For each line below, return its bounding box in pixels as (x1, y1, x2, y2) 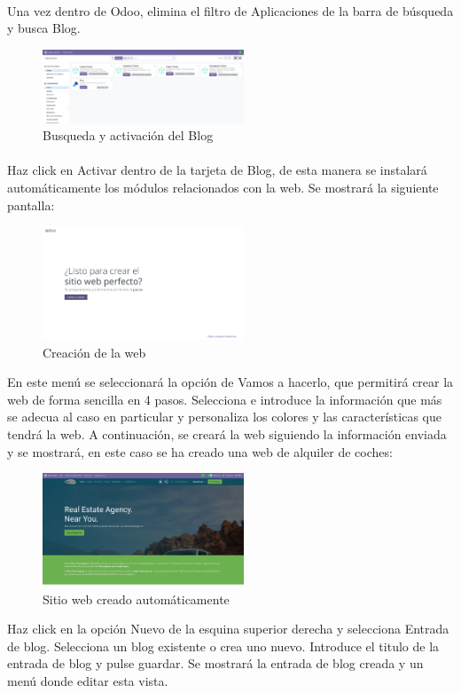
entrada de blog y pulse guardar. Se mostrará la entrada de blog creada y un (7, 654, 424, 673)
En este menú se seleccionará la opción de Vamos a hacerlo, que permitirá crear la (7, 373, 454, 391)
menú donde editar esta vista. (7, 672, 168, 690)
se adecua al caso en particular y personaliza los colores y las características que (7, 407, 441, 426)
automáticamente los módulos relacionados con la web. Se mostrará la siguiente (7, 177, 439, 196)
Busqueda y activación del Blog (43, 126, 214, 145)
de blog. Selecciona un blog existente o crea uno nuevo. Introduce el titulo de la (7, 636, 440, 655)
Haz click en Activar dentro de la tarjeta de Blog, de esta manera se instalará (7, 161, 427, 179)
